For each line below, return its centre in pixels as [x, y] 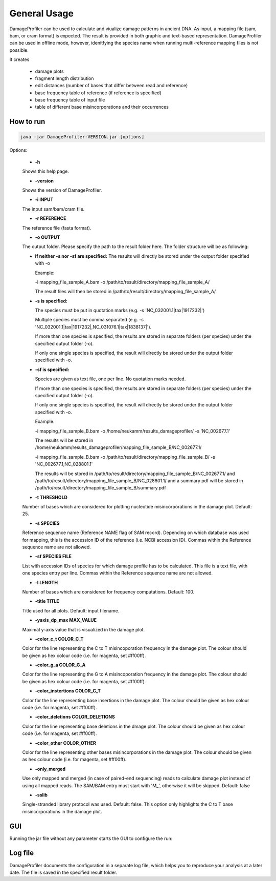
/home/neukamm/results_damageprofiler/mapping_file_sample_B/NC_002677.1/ [118, 447]
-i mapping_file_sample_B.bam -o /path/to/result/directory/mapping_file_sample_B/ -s [125, 457]
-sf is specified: [52, 370]
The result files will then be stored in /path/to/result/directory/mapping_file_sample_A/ [125, 292]
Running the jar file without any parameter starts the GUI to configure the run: [91, 838]
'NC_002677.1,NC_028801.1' [64, 464]
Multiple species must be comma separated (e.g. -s [89, 320]
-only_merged [50, 769]
